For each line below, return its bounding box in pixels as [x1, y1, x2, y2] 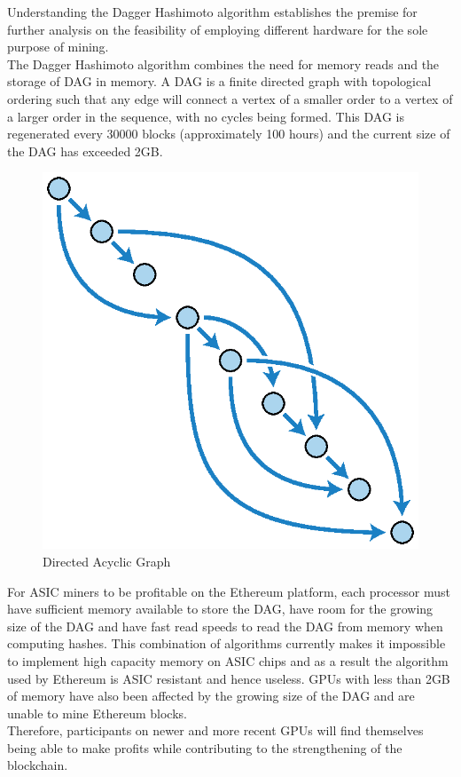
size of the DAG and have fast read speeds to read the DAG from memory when [7, 616, 443, 635]
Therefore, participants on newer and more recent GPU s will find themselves [7, 721, 424, 740]
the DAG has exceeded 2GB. [7, 141, 163, 160]
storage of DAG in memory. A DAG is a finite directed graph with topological [7, 72, 432, 91]
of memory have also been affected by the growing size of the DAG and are [7, 686, 415, 705]
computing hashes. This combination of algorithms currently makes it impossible [7, 634, 446, 653]
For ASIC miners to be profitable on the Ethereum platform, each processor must [7, 582, 450, 600]
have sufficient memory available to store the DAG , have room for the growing [7, 599, 434, 618]
